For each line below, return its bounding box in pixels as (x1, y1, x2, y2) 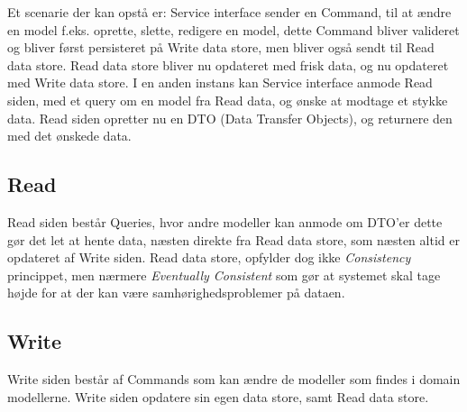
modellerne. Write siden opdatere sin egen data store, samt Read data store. (7, 387, 429, 406)
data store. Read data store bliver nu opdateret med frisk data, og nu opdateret (7, 55, 449, 74)
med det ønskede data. (7, 126, 132, 145)
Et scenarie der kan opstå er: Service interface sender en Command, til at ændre (7, 3, 452, 21)
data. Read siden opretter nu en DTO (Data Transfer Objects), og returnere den (7, 108, 453, 127)
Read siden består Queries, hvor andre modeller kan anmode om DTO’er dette (7, 212, 443, 231)
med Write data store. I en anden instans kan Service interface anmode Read (7, 73, 433, 92)
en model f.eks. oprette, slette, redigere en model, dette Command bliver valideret (7, 20, 460, 39)
